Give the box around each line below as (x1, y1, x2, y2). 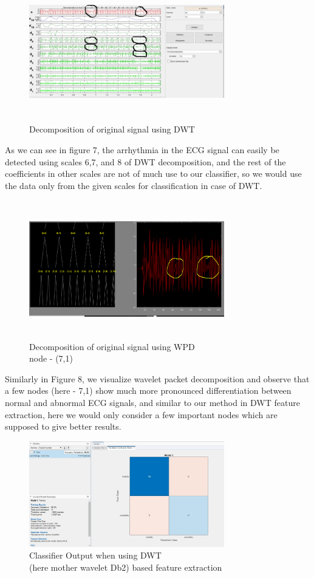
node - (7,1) (29, 352, 73, 365)
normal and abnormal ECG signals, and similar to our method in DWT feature (5, 396, 300, 409)
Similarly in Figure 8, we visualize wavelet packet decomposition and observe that (5, 372, 310, 385)
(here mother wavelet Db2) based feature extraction (29, 561, 222, 574)
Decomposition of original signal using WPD (29, 340, 195, 353)
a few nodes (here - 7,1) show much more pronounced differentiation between (5, 384, 292, 397)
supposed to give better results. (5, 420, 121, 433)
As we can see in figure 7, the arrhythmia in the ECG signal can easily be (5, 143, 279, 156)
